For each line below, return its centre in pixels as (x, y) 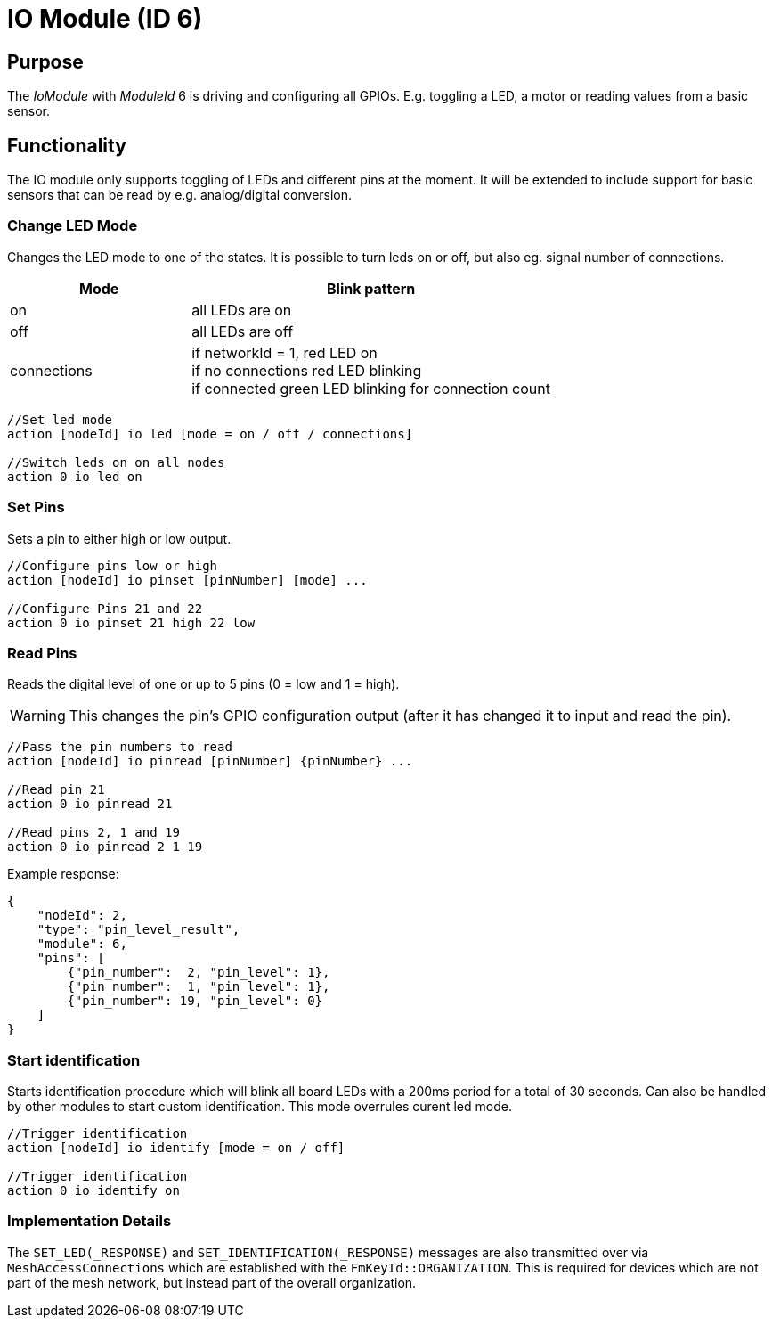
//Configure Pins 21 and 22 (105, 608)
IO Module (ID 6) (105, 19)
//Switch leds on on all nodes (116, 462)
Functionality (67, 145)
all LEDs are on (242, 310)
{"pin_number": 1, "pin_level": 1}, (199, 987)
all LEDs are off (243, 331)
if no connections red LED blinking (307, 370)
